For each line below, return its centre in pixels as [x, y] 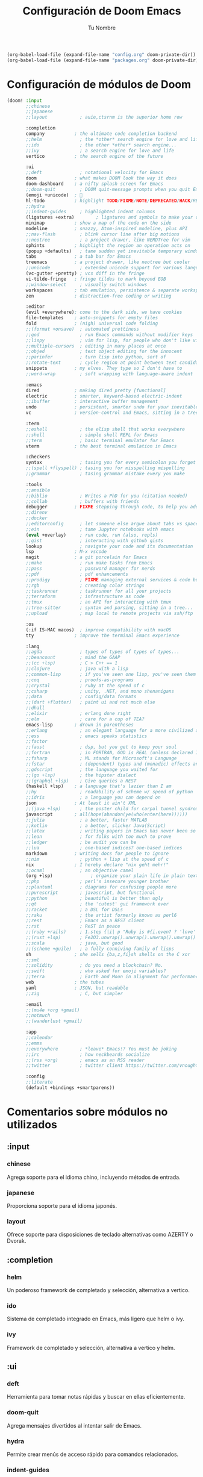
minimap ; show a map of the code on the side [98, 223]
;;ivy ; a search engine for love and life [100, 151]
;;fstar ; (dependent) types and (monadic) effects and [113, 764]
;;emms [34, 1043]
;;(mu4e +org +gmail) [53, 1010]
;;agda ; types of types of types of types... [103, 652]
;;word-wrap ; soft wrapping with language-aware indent [109, 374]
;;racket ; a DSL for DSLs [74, 910]
